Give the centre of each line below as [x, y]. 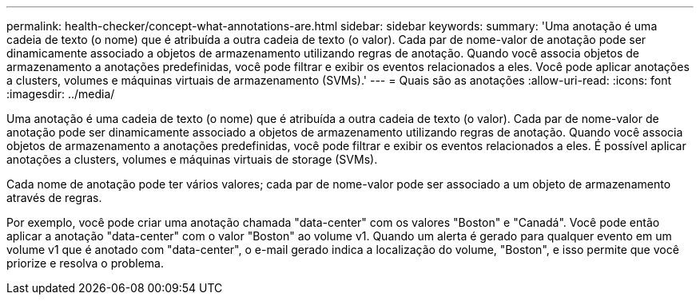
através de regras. [54, 198]
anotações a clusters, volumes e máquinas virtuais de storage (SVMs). [192, 159]
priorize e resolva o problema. [85, 263]
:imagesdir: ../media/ [61, 94]
